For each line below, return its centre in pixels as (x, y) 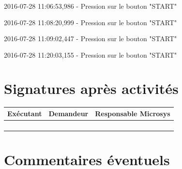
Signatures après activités (91, 88)
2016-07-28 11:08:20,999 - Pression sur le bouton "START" (91, 22)
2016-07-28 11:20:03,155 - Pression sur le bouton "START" (91, 54)
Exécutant (25, 113)
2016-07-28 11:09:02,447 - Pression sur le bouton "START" (91, 38)
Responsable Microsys (133, 113)
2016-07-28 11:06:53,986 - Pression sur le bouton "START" (91, 6)
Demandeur (68, 113)
